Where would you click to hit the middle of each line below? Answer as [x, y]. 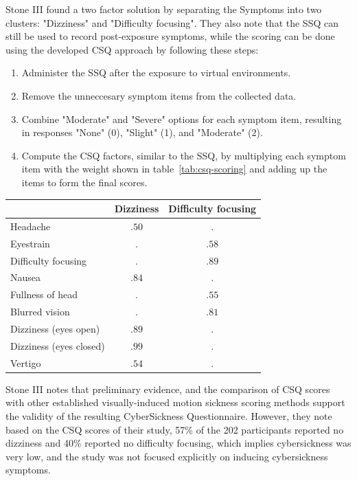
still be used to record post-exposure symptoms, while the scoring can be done [170, 36]
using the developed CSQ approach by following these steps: [132, 49]
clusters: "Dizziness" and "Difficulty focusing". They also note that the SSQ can [172, 22]
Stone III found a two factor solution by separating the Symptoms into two [164, 9]
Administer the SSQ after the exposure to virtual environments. [156, 72]
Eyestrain [30, 243]
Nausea [26, 277]
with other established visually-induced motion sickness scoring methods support [175, 402]
